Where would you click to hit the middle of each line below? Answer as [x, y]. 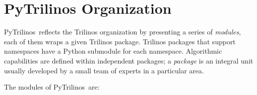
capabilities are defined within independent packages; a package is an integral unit [129, 60]
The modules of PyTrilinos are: [52, 87]
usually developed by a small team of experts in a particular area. [104, 70]
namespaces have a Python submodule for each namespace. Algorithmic [113, 51]
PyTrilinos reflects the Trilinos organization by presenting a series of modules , [123, 32]
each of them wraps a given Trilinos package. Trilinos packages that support [120, 41]
